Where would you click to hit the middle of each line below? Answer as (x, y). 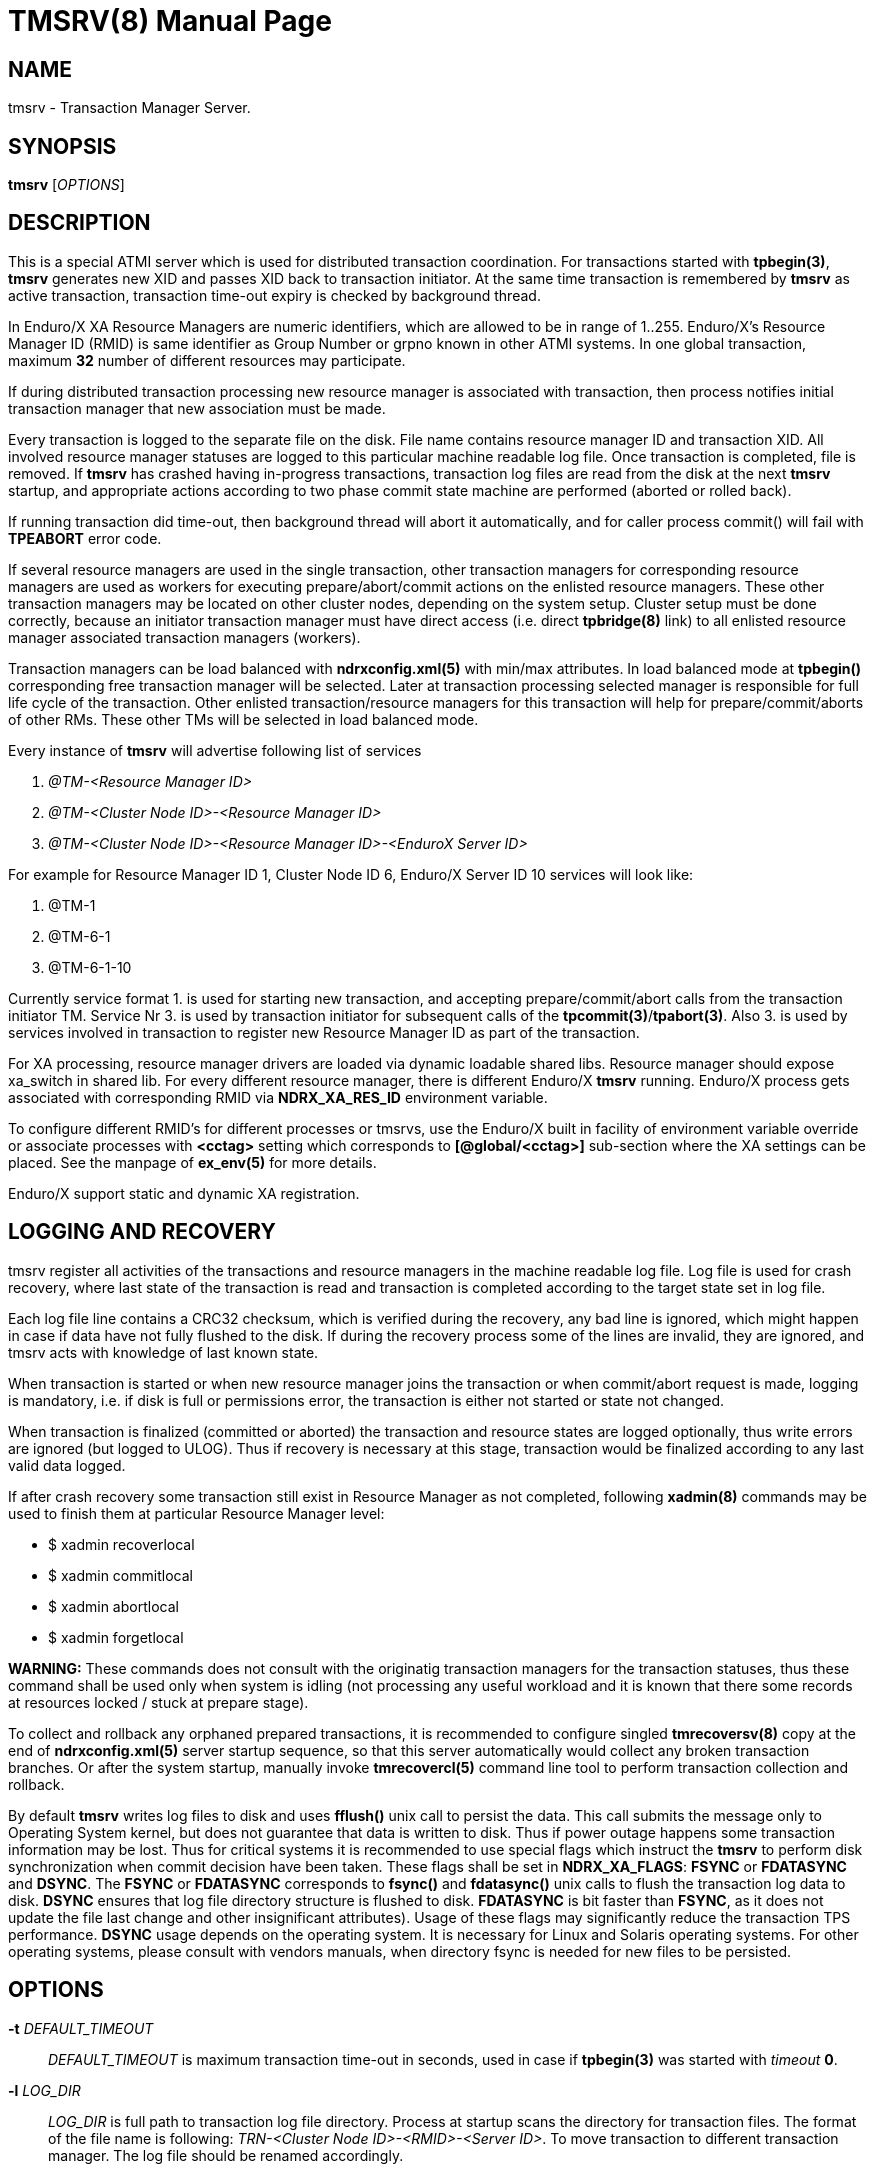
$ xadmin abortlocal (113, 1606)
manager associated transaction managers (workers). (184, 637)
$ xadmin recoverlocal (121, 1544)
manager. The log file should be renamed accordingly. (226, 2155)
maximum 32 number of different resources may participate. (207, 360)
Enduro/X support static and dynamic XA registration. (184, 1193)
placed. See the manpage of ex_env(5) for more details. (192, 1162)
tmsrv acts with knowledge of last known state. (163, 1352)
